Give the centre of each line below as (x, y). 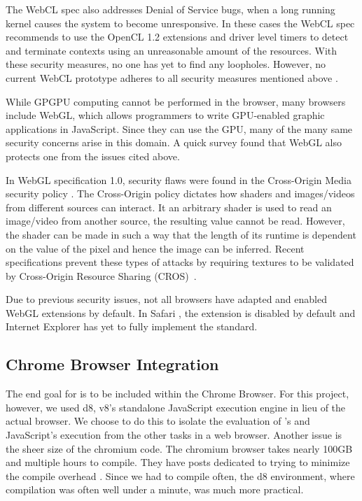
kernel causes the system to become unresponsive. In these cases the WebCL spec (180, 23)
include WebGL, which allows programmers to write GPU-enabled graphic (165, 115)
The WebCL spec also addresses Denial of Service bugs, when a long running (170, 9)
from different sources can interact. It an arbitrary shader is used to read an (169, 207)
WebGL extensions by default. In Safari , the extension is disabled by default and (181, 312)
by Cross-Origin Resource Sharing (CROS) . (101, 275)
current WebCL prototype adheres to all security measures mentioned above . (172, 77)
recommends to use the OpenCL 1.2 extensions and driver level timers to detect (177, 37)
